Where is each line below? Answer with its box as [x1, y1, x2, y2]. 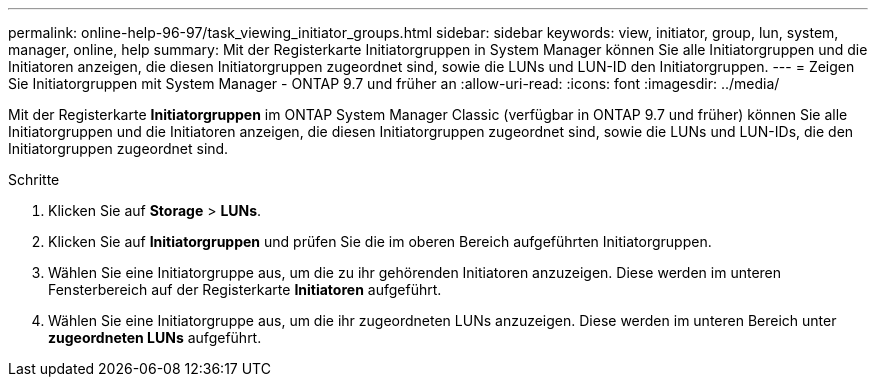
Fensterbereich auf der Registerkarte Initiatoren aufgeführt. [48, 281, 442, 298]
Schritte [8, 171, 60, 188]
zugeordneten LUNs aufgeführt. [48, 329, 262, 346]
